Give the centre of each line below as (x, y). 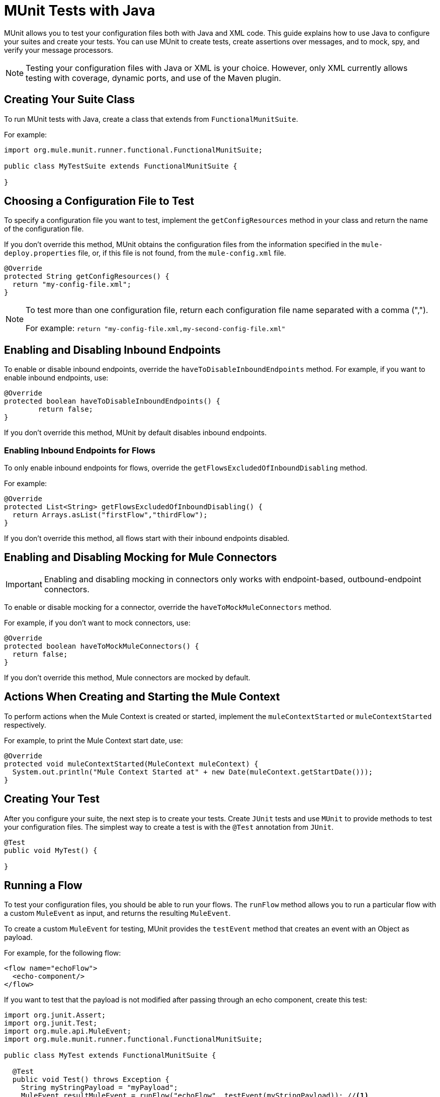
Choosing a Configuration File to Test (99, 201)
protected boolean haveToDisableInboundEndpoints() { (112, 401)
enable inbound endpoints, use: (56, 378)
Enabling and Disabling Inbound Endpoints (112, 350)
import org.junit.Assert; (55, 1015)
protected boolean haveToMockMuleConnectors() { (102, 646)
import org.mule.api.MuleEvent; (68, 1031)
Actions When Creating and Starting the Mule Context (142, 697)
